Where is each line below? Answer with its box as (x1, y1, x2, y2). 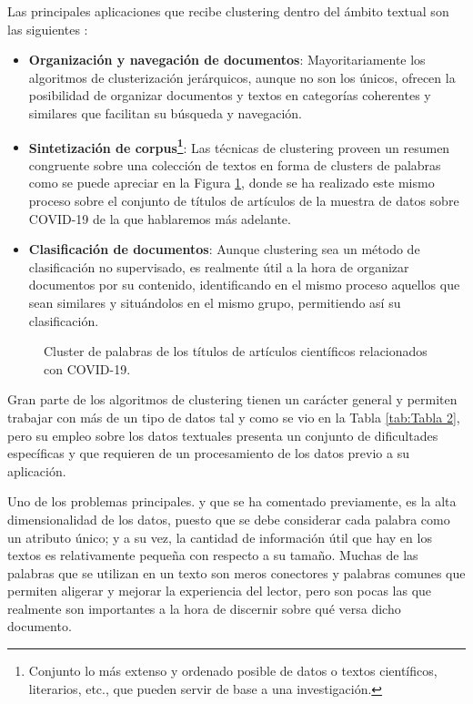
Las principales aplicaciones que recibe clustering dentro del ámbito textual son (7, 2, 449, 20)
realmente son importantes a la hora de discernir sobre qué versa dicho (7, 598, 401, 617)
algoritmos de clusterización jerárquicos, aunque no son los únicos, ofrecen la (28, 67, 456, 87)
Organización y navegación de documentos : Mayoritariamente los (28, 50, 426, 69)
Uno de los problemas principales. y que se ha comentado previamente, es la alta (7, 492, 457, 511)
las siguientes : (7, 19, 88, 38)
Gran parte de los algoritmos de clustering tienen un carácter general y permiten (7, 390, 458, 409)
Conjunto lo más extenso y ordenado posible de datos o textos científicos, (28, 661, 438, 680)
